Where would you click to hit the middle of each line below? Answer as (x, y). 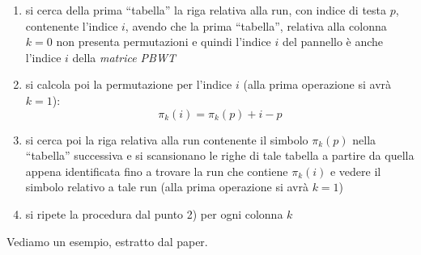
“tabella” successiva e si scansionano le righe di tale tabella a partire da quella (220, 155)
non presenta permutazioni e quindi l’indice (164, 42)
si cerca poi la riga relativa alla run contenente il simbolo (167, 139)
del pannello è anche (333, 42)
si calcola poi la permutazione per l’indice (129, 84)
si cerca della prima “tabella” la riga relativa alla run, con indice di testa (206, 10)
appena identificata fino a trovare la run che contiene (157, 171)
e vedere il (355, 171)
